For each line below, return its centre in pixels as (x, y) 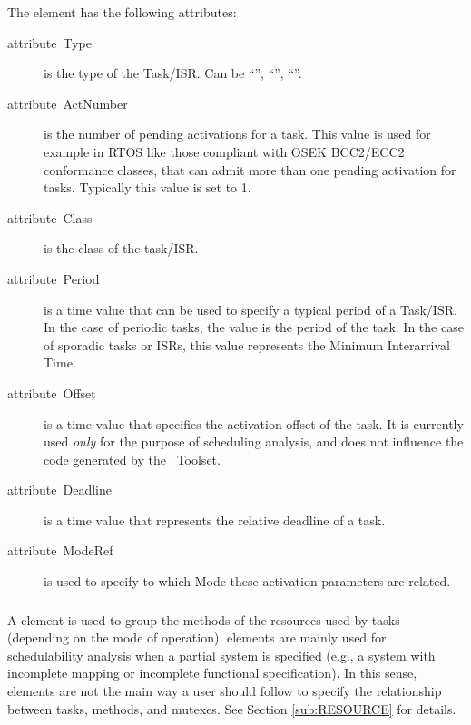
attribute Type (50, 42)
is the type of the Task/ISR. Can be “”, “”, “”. (173, 73)
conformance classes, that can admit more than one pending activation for (250, 169)
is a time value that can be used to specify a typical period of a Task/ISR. (250, 309)
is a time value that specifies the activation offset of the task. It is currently (254, 423)
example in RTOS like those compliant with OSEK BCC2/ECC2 (224, 151)
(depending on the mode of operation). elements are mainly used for (197, 637)
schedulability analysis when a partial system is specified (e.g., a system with (221, 655)
